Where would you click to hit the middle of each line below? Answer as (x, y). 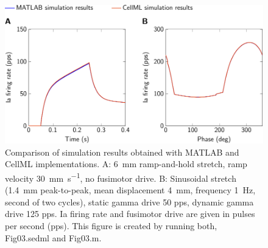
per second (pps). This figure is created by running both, (111, 225)
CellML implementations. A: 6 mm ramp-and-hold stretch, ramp (126, 164)
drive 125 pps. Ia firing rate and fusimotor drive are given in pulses (130, 214)
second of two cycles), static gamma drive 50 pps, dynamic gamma (129, 201)
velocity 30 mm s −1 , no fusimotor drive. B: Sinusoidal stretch (121, 177)
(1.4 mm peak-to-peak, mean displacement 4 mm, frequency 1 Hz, (130, 190)
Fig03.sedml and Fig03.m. (53, 237)
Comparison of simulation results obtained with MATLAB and (122, 152)
